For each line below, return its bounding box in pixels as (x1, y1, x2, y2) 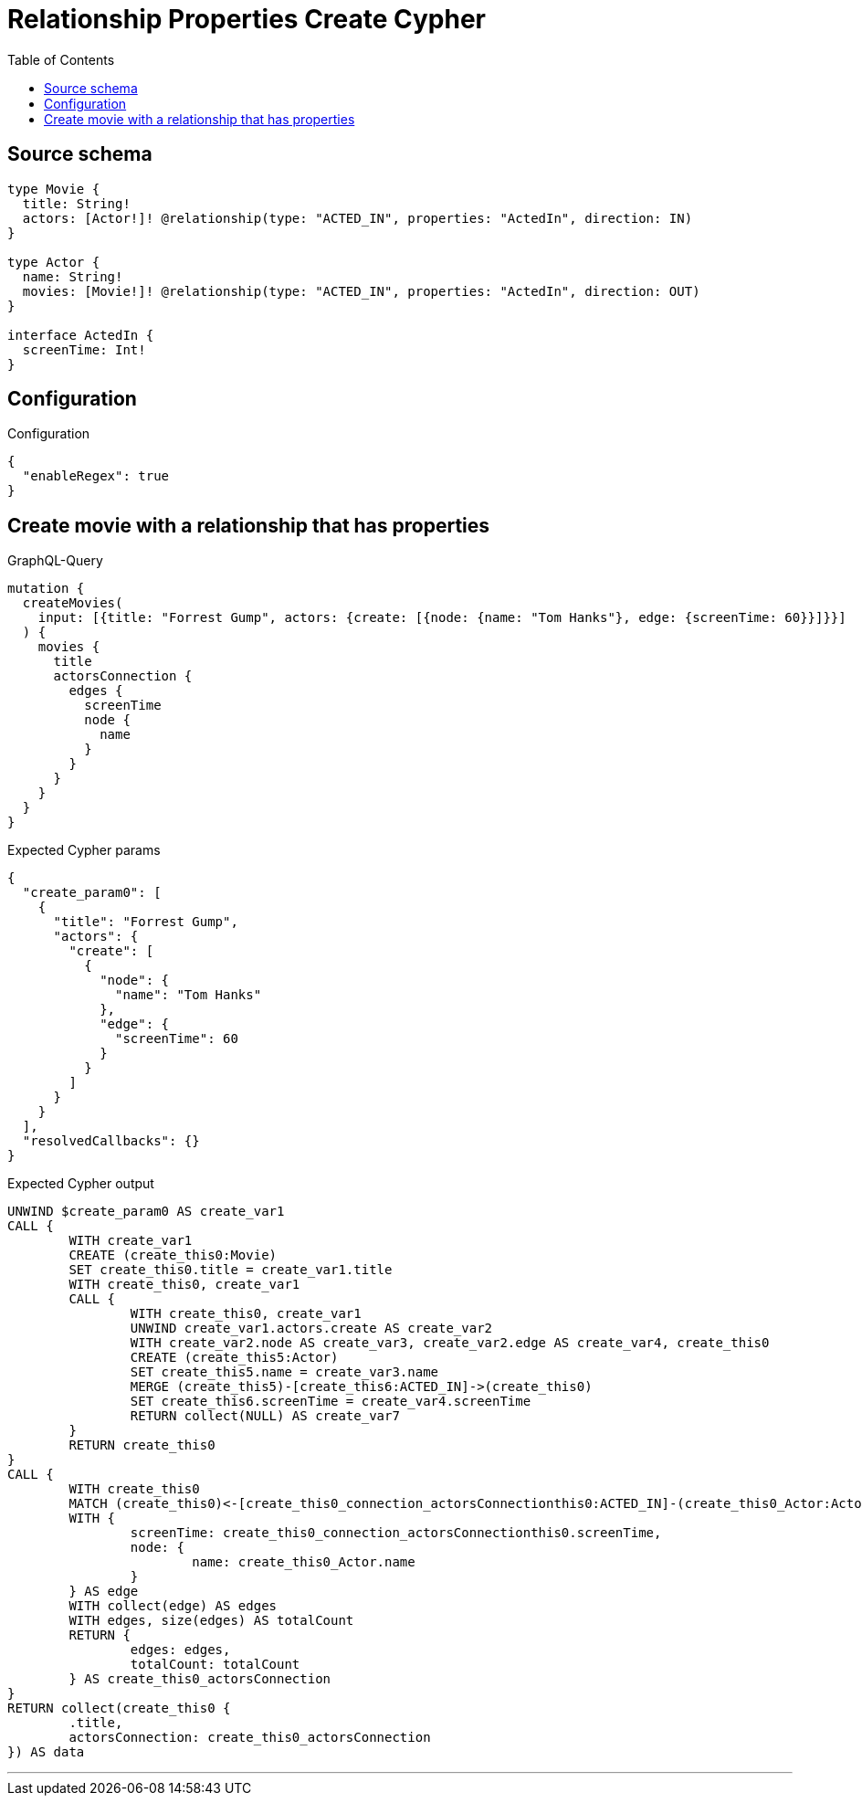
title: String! (22, 195, 131, 211)
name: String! (22, 269, 123, 284)
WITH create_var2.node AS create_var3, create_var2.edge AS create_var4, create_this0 (130, 1335, 770, 1351)
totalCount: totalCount (130, 1657, 300, 1672)
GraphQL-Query (7, 553, 103, 569)
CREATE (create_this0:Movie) (68, 1248, 278, 1263)
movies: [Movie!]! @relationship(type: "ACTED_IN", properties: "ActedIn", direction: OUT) (22, 283, 700, 299)
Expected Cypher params (7, 842, 161, 859)
